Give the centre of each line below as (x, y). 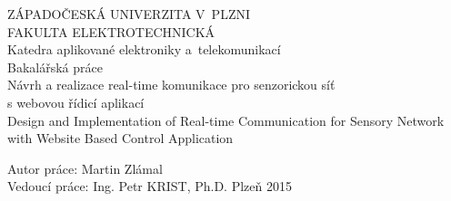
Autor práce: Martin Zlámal (85, 168)
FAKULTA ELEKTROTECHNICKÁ (111, 31)
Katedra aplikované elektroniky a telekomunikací (144, 49)
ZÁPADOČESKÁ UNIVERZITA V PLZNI (129, 14)
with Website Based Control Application (120, 138)
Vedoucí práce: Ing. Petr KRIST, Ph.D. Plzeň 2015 (150, 186)
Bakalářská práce (55, 67)
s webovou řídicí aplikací (76, 102)
